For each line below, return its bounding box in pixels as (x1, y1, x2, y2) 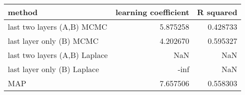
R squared (197, 6, 238, 18)
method (8, 6, 38, 18)
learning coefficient (115, 6, 189, 18)
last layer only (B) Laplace (8, 63, 99, 75)
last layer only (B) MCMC (8, 35, 99, 46)
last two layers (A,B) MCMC (8, 21, 107, 32)
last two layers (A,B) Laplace (8, 49, 108, 60)
